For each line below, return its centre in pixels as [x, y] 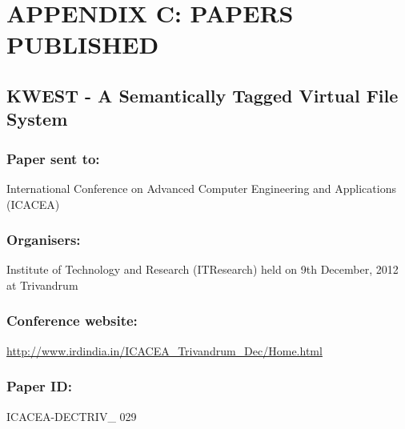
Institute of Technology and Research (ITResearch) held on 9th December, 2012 [202, 269]
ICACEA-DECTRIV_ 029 [72, 416]
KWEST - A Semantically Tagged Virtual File [202, 95]
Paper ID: [39, 386]
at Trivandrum [42, 285]
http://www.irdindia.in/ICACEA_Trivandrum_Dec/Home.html [164, 350]
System [37, 119]
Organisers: [44, 240]
